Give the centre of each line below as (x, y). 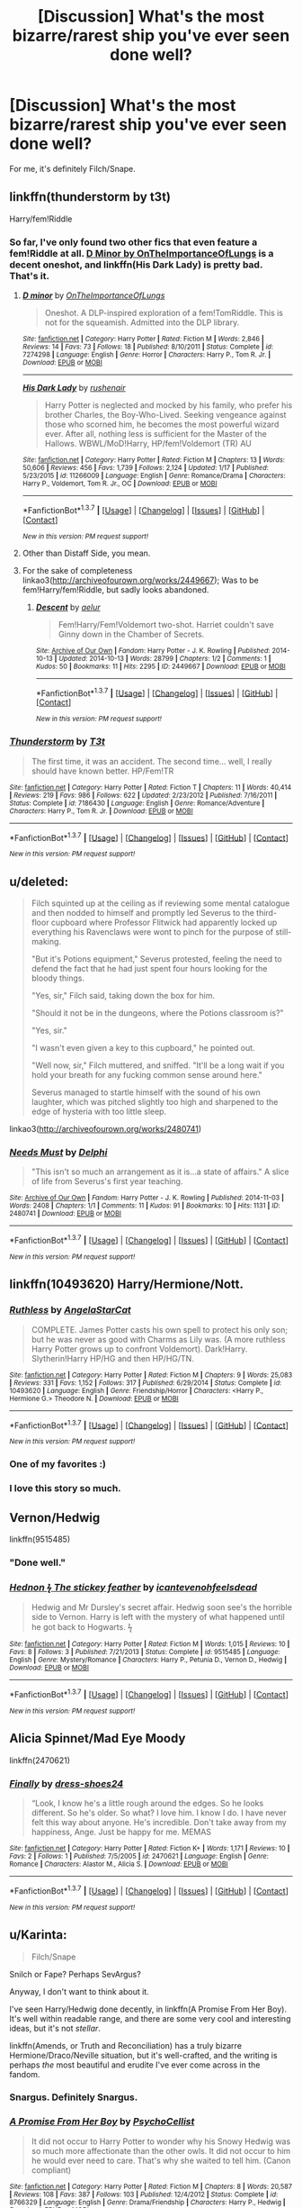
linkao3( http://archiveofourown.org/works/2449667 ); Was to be (140, 580)
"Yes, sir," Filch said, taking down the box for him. (123, 996)
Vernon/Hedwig (55, 1518)
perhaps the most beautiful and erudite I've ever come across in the (135, 2065)
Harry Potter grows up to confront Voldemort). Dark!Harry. (139, 1349)
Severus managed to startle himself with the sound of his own (146, 1092)
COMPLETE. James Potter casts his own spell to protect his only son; (160, 1329)
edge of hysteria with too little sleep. (99, 1112)
